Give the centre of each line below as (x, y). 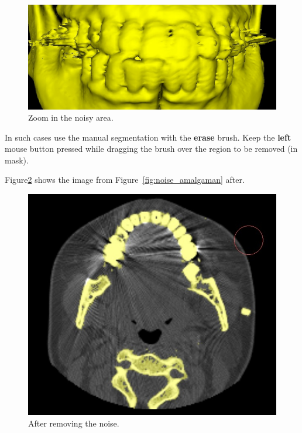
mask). (17, 160)
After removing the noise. (74, 423)
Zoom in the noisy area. (71, 117)
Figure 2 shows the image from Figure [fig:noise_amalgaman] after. (125, 180)
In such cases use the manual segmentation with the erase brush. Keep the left (148, 137)
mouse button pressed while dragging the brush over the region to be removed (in (151, 149)
